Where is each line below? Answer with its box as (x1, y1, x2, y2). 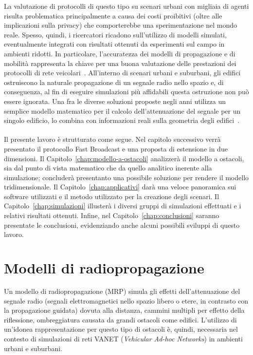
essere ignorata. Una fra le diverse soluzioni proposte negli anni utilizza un (4, 96, 226, 106)
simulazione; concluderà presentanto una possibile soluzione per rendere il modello (4, 172, 249, 182)
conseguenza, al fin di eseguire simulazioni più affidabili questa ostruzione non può (4, 86, 249, 97)
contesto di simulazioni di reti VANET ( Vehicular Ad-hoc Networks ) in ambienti (4, 333, 243, 343)
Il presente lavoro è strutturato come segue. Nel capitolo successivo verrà (4, 134, 221, 144)
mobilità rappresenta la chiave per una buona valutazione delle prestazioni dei (4, 58, 236, 68)
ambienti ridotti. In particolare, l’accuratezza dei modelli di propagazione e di (4, 48, 235, 58)
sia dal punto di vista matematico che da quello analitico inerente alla (4, 163, 212, 173)
